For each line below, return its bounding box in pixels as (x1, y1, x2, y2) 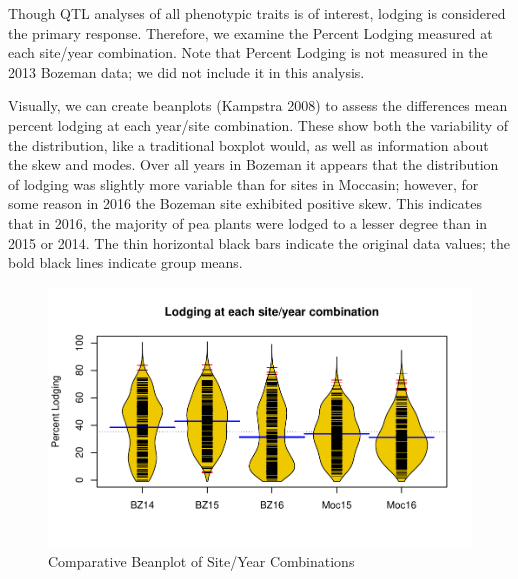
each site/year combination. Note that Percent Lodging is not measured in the (8, 42, 488, 63)
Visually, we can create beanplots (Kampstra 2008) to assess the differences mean (8, 95, 508, 116)
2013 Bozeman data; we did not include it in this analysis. (8, 61, 365, 82)
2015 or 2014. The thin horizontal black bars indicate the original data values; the (8, 232, 510, 253)
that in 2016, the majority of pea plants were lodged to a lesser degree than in (8, 212, 488, 233)
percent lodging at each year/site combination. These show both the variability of (8, 114, 509, 135)
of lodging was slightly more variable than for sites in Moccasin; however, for (8, 173, 479, 194)
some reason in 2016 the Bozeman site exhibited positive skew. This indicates (8, 193, 482, 214)
